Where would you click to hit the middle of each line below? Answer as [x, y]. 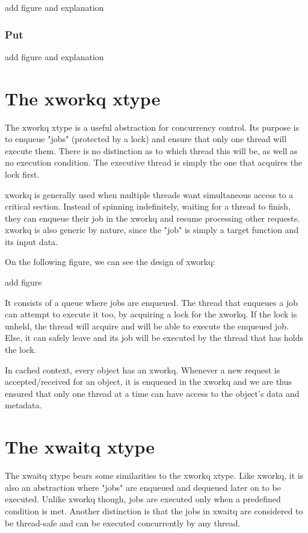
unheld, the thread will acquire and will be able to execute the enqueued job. [147, 326]
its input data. [31, 241]
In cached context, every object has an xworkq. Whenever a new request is [143, 369]
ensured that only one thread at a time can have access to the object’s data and [152, 393]
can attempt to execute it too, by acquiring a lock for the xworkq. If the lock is [151, 314]
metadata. [23, 405]
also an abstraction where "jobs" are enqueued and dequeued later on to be [143, 487]
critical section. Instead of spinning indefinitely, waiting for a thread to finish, [148, 206]
